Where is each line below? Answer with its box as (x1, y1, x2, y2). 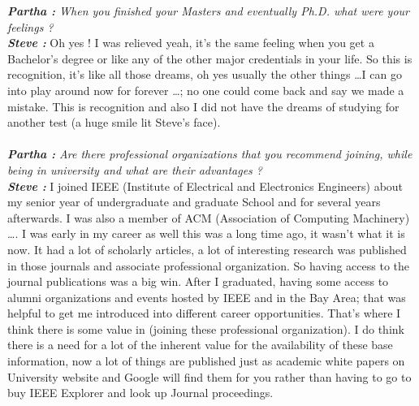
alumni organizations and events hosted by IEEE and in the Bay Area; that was (7, 288, 406, 305)
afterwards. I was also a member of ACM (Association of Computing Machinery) (7, 209, 410, 226)
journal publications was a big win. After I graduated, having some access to (7, 273, 389, 290)
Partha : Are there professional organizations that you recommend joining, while (7, 145, 413, 162)
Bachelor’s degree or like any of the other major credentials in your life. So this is (7, 50, 413, 67)
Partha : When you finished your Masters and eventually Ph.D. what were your (7, 2, 409, 19)
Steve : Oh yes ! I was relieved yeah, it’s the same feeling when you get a (7, 34, 374, 51)
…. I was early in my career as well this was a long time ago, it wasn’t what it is (7, 225, 405, 242)
